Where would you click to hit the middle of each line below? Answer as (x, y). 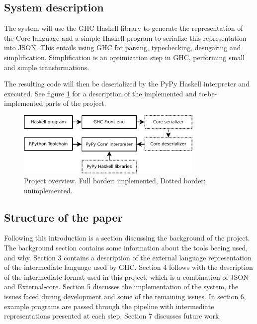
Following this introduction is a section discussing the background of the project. (127, 238)
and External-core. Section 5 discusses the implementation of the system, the (121, 286)
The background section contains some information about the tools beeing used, (126, 247)
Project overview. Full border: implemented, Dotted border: (115, 180)
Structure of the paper (63, 217)
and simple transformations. (47, 67)
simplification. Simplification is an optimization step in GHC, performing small (124, 57)
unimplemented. (48, 190)
